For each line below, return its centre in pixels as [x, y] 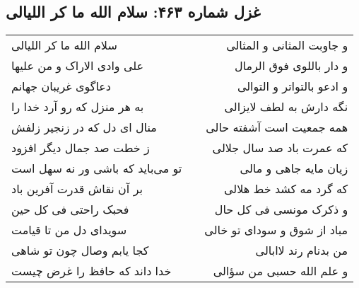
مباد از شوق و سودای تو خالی [276, 230]
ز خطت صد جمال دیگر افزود [81, 148]
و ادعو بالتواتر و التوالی [293, 86]
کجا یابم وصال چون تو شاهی [80, 250]
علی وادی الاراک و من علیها [78, 66]
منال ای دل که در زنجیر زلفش [84, 127]
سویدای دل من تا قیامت [69, 230]
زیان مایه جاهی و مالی [294, 168]
